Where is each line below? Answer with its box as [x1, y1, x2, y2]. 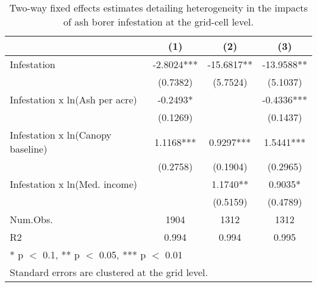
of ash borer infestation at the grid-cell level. [63, 15, 254, 29]
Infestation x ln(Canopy [10, 128, 112, 142]
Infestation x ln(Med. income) [10, 177, 137, 191]
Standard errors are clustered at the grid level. [10, 265, 208, 279]
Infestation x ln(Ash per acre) [10, 92, 137, 106]
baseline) [10, 142, 48, 156]
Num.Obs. [10, 212, 53, 226]
